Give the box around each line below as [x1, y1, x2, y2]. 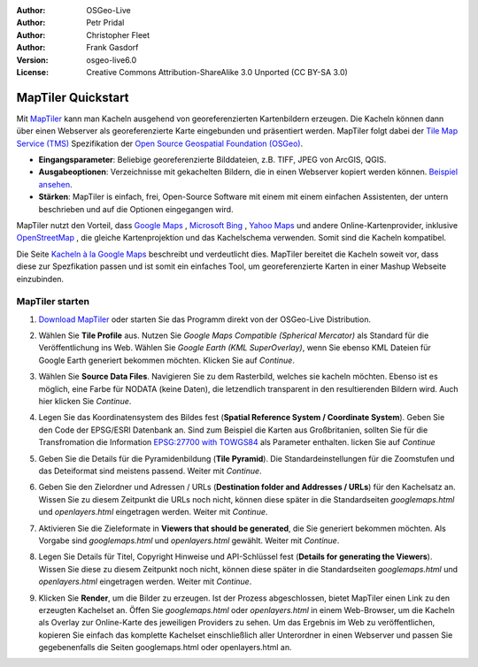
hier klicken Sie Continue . [38, 396, 132, 407]
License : [16, 66, 49, 77]
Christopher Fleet [86, 29, 150, 40]
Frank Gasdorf [86, 42, 139, 53]
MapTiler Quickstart [16, 89, 129, 105]
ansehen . [38, 179, 73, 189]
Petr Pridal [86, 18, 125, 28]
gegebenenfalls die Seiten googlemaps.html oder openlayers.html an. [38, 642, 292, 653]
